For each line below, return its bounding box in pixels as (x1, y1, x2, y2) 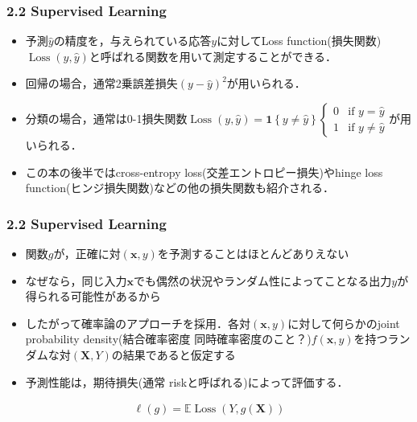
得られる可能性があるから (25, 288, 161, 305)
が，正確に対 (53, 245, 121, 261)
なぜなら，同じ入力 (25, 272, 127, 289)
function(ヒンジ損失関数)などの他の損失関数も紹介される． (25, 179, 334, 196)
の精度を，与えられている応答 (53, 32, 212, 49)
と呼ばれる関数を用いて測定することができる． (89, 47, 337, 64)
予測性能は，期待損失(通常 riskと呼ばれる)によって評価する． (25, 373, 349, 390)
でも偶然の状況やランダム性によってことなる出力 (133, 272, 392, 289)
